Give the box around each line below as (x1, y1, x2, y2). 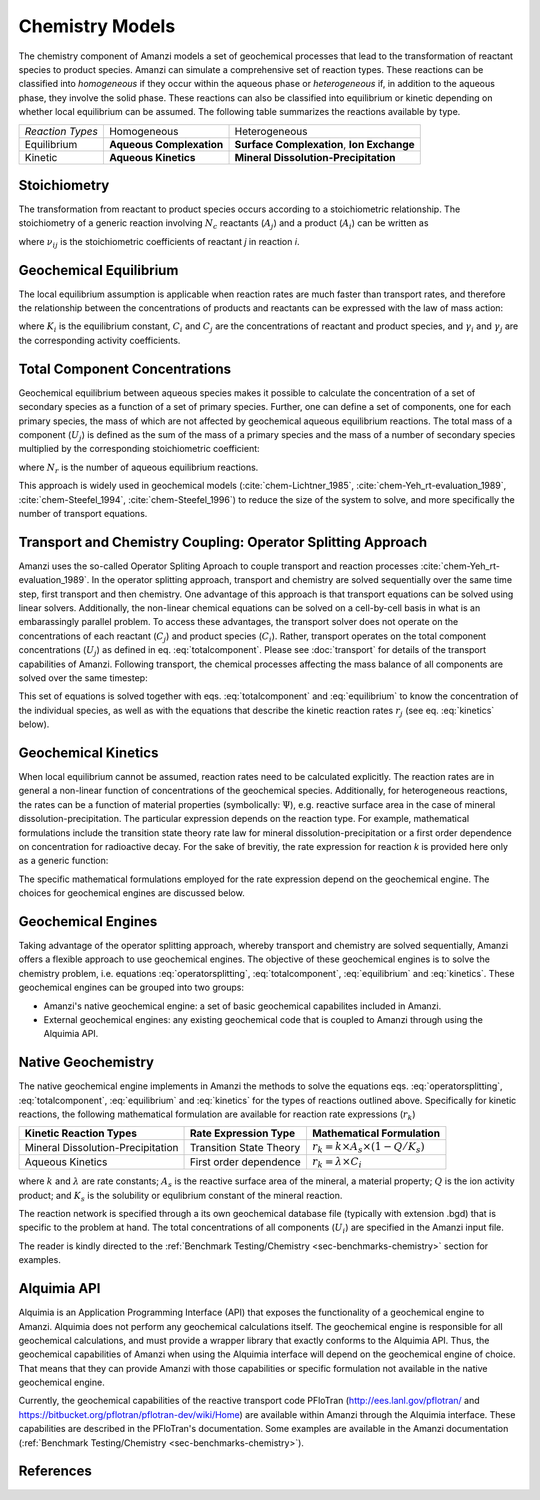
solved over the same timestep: (18, 671, 149, 684)
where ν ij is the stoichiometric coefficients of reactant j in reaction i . (18, 235, 300, 250)
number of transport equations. (18, 507, 148, 519)
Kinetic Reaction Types (24, 1126, 137, 1140)
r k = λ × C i (311, 1155, 362, 1170)
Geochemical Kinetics (18, 744, 159, 761)
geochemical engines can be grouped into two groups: (18, 981, 245, 994)
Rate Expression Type (189, 1126, 296, 1140)
